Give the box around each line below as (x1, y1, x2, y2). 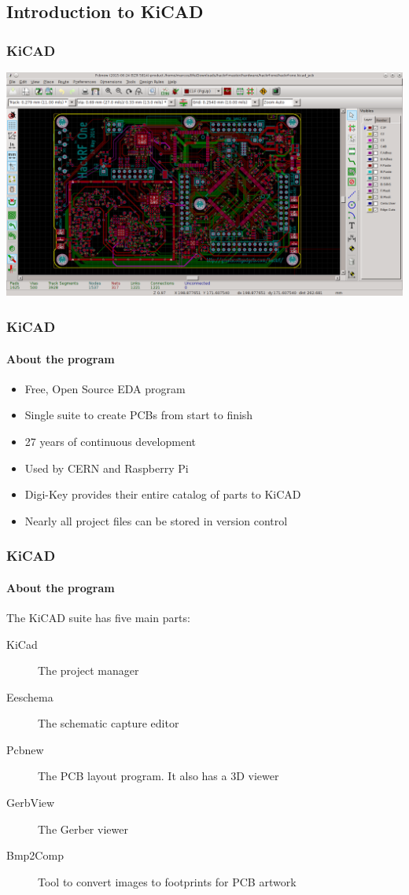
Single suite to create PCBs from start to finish (24, 407, 253, 423)
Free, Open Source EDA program (24, 380, 186, 396)
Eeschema (6, 688, 53, 705)
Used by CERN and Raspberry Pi (24, 459, 189, 476)
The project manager (38, 662, 139, 679)
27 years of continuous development (24, 433, 196, 449)
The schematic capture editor (38, 715, 179, 731)
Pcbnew (6, 741, 44, 757)
